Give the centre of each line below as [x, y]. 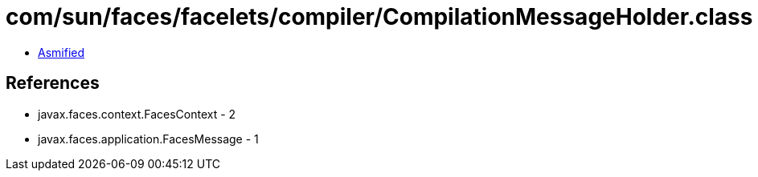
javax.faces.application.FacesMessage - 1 [148, 139]
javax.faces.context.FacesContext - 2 [137, 114]
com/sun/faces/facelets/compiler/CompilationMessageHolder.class [379, 17]
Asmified [61, 52]
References [53, 83]
